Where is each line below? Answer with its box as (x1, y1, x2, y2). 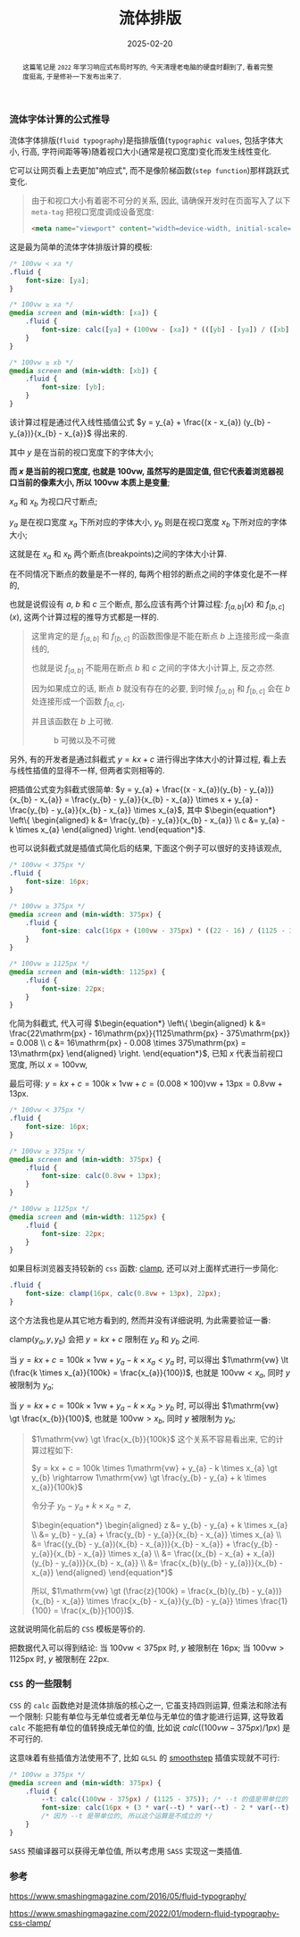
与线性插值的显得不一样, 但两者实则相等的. (9, 765, 165, 776)
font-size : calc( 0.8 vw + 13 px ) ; (41, 1172, 162, 1181)
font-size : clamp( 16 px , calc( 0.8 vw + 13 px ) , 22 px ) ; (25, 1290, 221, 1298)
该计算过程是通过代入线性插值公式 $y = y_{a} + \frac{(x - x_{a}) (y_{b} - (9, 416, 271, 427)
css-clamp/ (9, 1917, 52, 1929)
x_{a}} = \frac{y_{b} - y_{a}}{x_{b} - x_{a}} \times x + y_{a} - (39, 794, 259, 805)
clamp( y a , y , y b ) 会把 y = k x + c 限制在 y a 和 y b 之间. (9, 1333, 200, 1347)
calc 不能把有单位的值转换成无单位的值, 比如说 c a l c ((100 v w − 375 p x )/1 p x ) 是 (9, 1722, 291, 1732)
